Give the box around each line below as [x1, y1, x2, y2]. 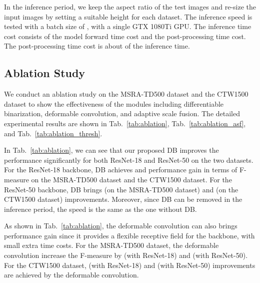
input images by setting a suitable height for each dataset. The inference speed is [4, 11, 252, 22]
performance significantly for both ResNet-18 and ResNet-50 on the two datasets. [4, 154, 253, 165]
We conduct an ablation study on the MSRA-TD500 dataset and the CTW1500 [4, 89, 248, 99]
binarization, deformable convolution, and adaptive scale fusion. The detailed [4, 108, 240, 119]
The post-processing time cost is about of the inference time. [4, 41, 190, 51]
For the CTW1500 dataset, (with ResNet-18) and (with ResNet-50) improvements [4, 259, 255, 270]
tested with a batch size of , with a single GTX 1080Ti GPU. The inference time [4, 21, 251, 32]
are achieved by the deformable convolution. [4, 269, 139, 280]
